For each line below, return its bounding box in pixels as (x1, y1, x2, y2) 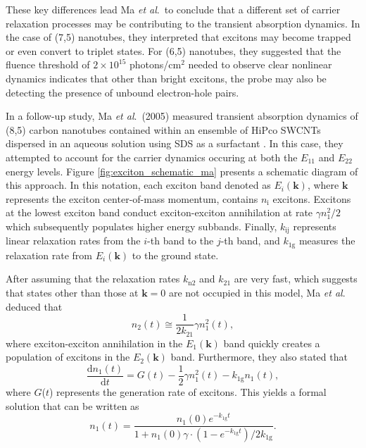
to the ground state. (132, 247, 219, 262)
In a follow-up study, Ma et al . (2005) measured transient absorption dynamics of (6, 108, 358, 123)
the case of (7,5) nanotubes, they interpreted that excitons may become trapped (6, 30, 351, 44)
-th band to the (147, 233, 214, 248)
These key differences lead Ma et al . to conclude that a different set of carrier (6, 2, 341, 16)
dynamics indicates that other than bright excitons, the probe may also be (6, 70, 327, 85)
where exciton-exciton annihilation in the (6, 335, 183, 350)
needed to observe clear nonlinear (188, 57, 332, 72)
